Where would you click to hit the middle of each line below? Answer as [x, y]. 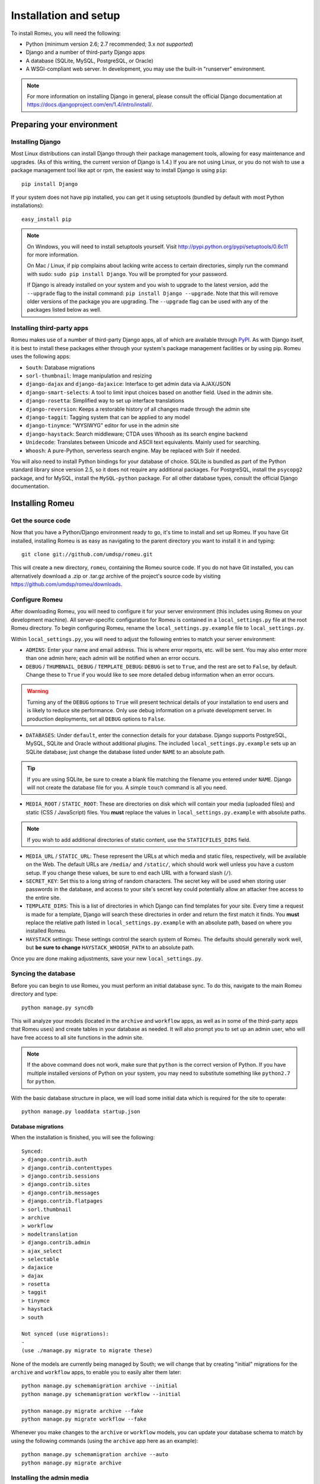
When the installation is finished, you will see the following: [83, 1137]
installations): [27, 205]
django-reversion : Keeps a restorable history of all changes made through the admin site [138, 409]
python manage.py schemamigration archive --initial [100, 1386]
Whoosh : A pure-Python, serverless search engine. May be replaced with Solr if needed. [133, 451]
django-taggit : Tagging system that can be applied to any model [108, 417]
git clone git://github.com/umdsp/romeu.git [87, 554]
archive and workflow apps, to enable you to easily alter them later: [96, 1372]
